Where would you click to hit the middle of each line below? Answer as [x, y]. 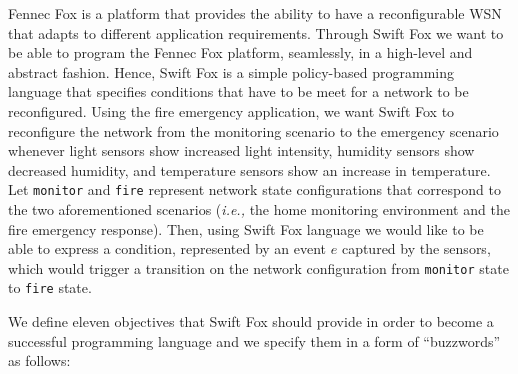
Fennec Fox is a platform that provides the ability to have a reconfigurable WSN [255, 13]
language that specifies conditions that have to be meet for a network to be [238, 91]
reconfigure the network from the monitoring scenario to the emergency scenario [253, 130]
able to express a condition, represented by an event [167, 248]
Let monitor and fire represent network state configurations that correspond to [254, 189]
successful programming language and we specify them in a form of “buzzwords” [254, 340]
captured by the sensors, [416, 248]
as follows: [39, 360]
